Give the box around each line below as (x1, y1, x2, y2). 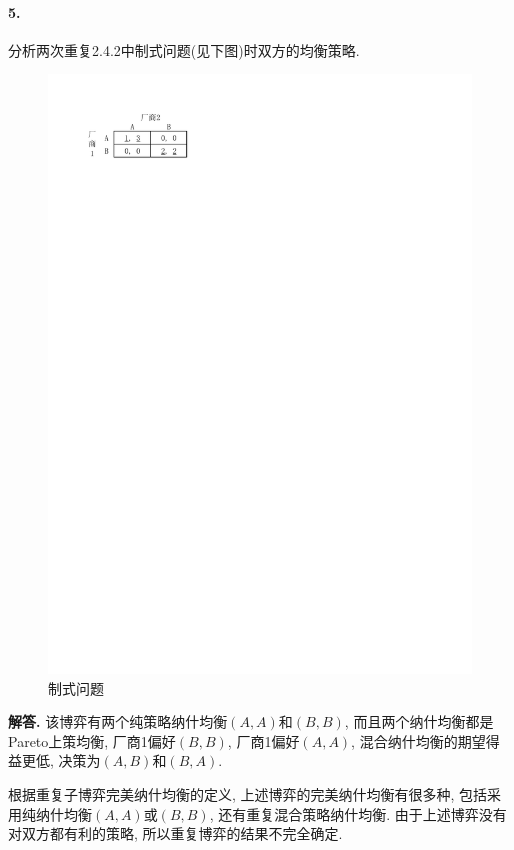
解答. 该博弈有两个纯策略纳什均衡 (8, 711, 228, 732)
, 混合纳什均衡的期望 (351, 730, 486, 751)
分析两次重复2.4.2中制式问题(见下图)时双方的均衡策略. (8, 39, 360, 60)
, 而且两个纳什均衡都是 (344, 711, 494, 732)
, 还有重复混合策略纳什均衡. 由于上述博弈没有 (209, 803, 507, 824)
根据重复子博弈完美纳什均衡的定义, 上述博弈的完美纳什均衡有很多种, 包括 (8, 784, 488, 805)
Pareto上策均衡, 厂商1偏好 (8, 730, 176, 751)
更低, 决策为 (21, 750, 101, 771)
